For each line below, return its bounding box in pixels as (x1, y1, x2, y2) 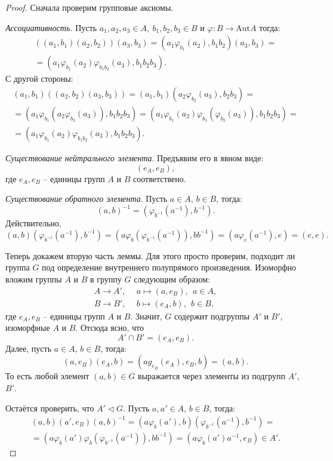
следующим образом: (134, 273, 211, 285)
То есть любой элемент (5, 370, 90, 382)
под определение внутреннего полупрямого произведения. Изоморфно (42, 261, 296, 273)
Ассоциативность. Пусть (5, 21, 97, 33)
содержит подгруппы (174, 309, 250, 322)
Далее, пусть (5, 342, 52, 354)
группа (5, 261, 30, 273)
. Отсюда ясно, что (75, 321, 144, 334)
